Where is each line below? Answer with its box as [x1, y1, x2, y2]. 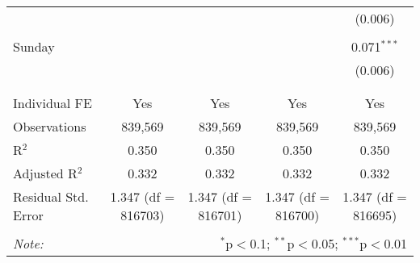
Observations [13, 117, 86, 136]
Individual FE [13, 94, 92, 112]
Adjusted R [13, 164, 78, 182]
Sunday [13, 37, 55, 56]
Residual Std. [13, 187, 89, 206]
